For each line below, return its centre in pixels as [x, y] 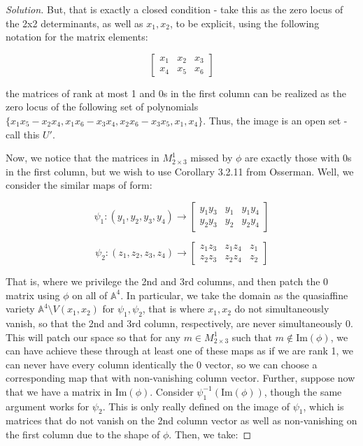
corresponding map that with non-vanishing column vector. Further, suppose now [180, 378]
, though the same [303, 391]
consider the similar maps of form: [79, 185]
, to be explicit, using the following [244, 23]
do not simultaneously [282, 309]
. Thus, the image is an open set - [275, 120]
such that [252, 337]
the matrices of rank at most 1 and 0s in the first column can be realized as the [176, 93]
